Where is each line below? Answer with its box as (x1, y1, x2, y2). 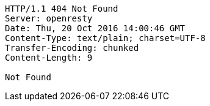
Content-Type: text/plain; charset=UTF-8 (5, 33, 206, 43)
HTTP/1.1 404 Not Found (5, 4, 118, 13)
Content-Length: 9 (5, 53, 93, 62)
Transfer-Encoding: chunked (5, 43, 139, 53)
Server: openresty (5, 13, 93, 23)
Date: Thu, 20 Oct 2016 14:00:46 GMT (5, 23, 186, 33)
